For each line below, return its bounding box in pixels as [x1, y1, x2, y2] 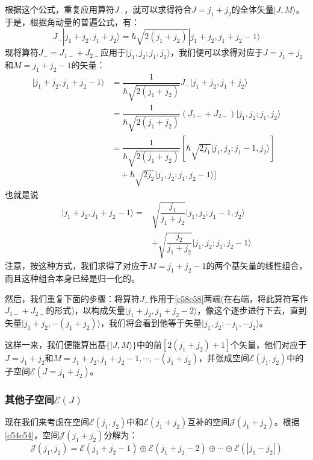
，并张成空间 [199, 351, 250, 364]
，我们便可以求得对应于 [170, 46, 263, 58]
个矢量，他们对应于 [231, 338, 307, 351]
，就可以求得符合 [124, 3, 192, 15]
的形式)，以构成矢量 [46, 304, 125, 317]
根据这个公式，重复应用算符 [5, 3, 114, 15]
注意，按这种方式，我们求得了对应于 [5, 259, 148, 272]
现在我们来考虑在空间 [5, 415, 89, 428]
